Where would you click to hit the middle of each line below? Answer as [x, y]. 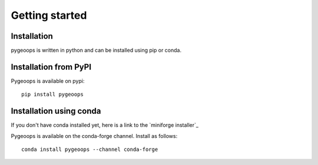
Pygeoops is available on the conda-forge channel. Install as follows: [94, 136]
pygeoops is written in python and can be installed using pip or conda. [96, 50]
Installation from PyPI [51, 67]
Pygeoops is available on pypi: [48, 81]
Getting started [49, 15]
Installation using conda [56, 111]
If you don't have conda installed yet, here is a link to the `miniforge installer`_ [105, 125]
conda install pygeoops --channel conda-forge [90, 149]
